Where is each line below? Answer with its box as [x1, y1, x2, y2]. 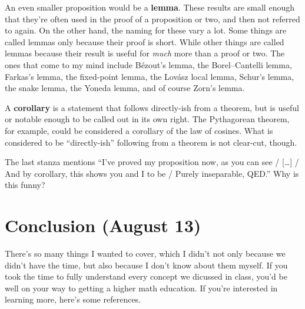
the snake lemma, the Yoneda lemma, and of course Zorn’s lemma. [5, 82, 245, 94]
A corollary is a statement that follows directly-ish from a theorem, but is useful [5, 101, 299, 113]
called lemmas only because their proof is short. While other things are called [5, 35, 284, 48]
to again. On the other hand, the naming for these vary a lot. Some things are [5, 24, 287, 36]
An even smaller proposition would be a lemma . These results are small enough [5, 1, 294, 13]
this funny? [5, 179, 45, 191]
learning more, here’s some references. [5, 293, 141, 305]
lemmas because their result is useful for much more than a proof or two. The [5, 47, 285, 59]
